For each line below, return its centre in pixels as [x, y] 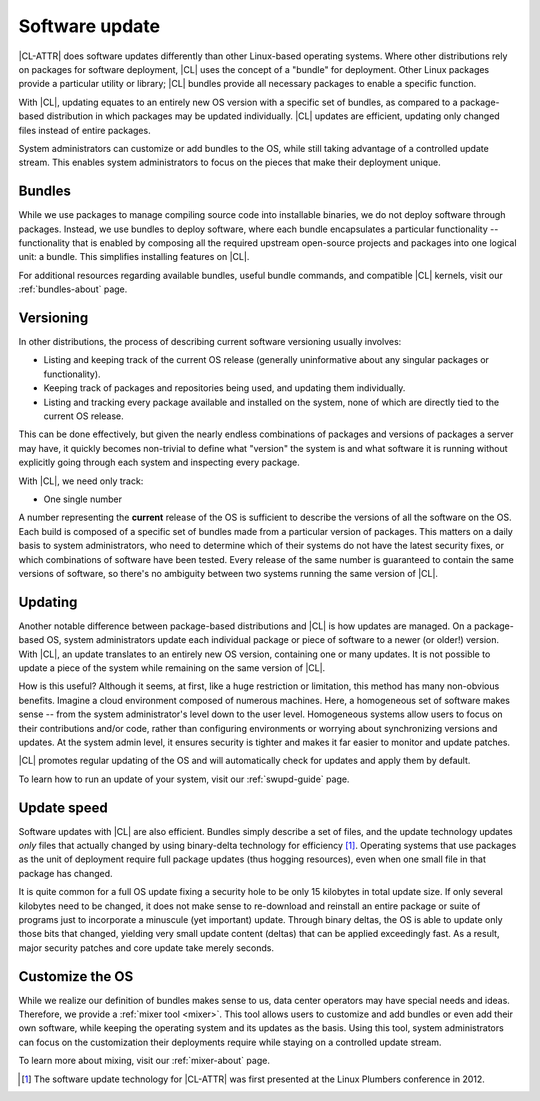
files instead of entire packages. [84, 130]
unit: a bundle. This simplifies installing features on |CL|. [134, 257]
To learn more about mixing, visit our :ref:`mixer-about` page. [144, 1061]
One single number [83, 499]
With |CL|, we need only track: [81, 481]
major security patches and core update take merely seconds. [146, 947]
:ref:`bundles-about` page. [73, 289]
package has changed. [66, 873]
